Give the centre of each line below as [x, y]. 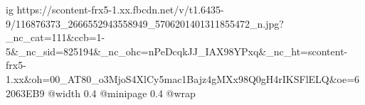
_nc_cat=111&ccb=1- [55, 37]
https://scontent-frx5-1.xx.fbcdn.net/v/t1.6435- [120, 9]
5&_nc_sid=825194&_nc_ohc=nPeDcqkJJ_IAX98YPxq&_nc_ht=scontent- [177, 51]
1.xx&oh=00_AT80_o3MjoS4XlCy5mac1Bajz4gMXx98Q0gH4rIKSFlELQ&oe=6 [183, 78]
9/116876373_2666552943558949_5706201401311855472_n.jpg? [145, 23]
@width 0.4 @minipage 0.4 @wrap [122, 93]
